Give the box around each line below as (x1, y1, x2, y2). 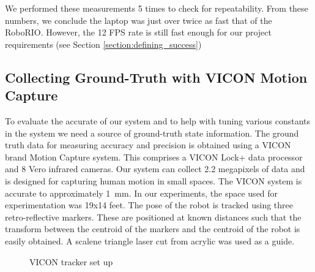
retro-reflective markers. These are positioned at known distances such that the (5, 210, 302, 223)
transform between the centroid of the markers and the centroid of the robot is (5, 222, 300, 235)
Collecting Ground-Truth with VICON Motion (5, 67, 308, 86)
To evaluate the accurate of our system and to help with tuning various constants (5, 114, 311, 127)
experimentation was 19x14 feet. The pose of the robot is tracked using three (5, 198, 293, 211)
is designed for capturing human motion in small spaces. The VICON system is (5, 174, 302, 187)
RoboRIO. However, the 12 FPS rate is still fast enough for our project (5, 26, 272, 39)
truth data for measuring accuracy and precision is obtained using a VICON (5, 138, 291, 151)
